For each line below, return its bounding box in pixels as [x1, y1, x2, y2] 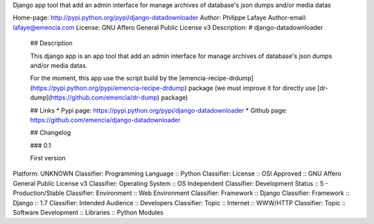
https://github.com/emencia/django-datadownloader [30, 115, 181, 124]
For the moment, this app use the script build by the [30, 74, 178, 82]
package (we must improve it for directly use [188, 84, 317, 92]
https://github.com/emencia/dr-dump [51, 93, 158, 102]
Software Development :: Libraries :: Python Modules [12, 208, 164, 217]
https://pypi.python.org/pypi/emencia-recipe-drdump [32, 84, 185, 92]
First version [30, 154, 66, 162]
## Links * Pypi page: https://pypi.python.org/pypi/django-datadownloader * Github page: [30, 106, 287, 114]
